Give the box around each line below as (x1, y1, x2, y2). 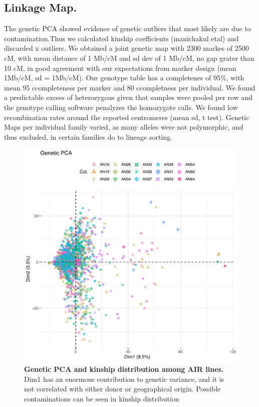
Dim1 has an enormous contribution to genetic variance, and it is (24, 373, 224, 384)
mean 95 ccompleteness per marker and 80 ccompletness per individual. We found (4, 82, 255, 92)
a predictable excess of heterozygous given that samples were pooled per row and (4, 92, 252, 103)
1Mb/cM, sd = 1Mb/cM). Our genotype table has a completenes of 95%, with (4, 72, 244, 83)
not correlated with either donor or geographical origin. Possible (24, 383, 221, 394)
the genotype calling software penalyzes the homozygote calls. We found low (4, 101, 238, 112)
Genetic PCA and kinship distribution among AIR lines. (24, 363, 224, 374)
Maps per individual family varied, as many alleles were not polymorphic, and (4, 122, 243, 132)
